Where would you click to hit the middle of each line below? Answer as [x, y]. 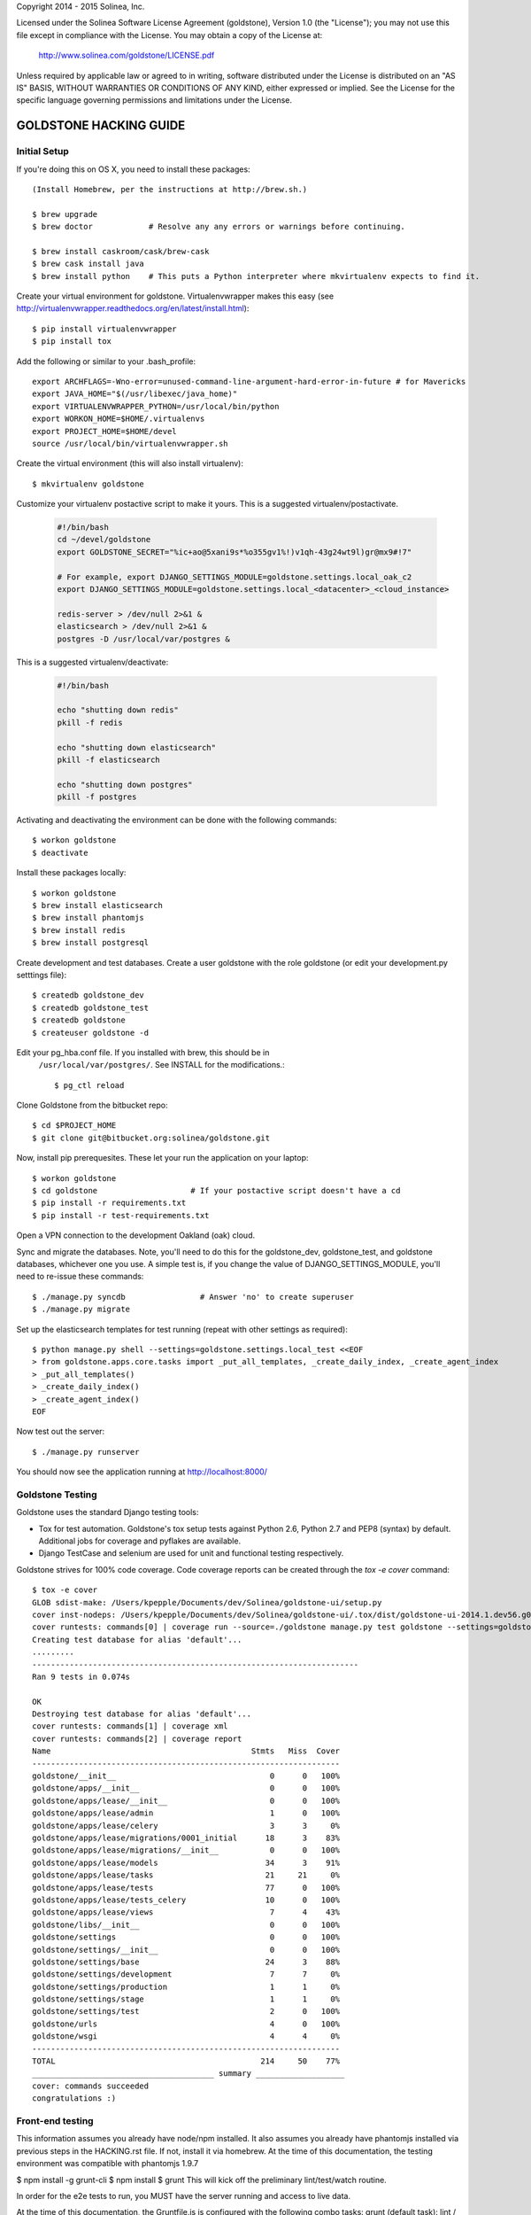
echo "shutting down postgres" [125, 785]
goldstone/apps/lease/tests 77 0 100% [186, 1888]
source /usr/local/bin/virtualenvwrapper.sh [131, 443]
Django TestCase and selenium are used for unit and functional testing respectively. [191, 1553]
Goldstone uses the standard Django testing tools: [108, 1512]
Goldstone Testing [57, 1495]
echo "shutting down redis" [118, 710]
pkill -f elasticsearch [109, 759]
